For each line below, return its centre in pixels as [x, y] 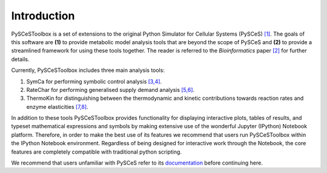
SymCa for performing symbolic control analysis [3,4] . [94, 81]
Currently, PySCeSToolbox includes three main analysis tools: [88, 70]
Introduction [43, 16]
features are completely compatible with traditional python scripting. [96, 152]
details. [20, 59]
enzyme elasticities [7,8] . [57, 106]
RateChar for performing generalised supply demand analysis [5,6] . [111, 90]
